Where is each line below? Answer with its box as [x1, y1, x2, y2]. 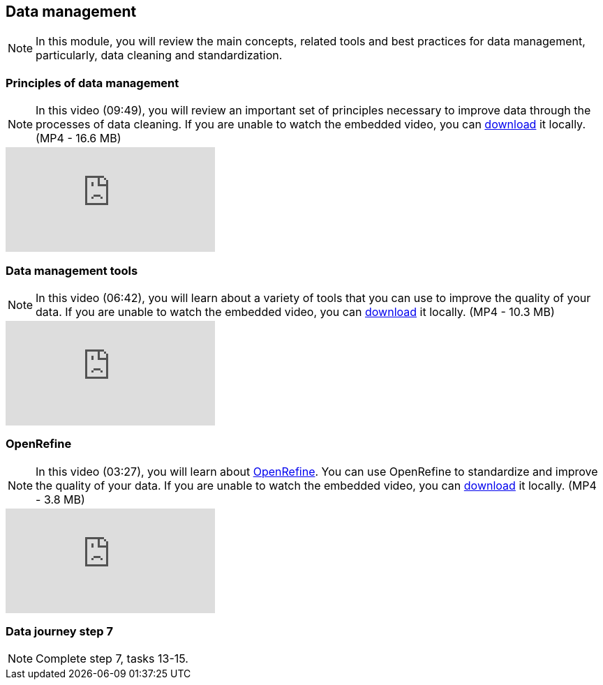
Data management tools [6, 263, 138, 278]
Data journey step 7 [6, 624, 113, 639]
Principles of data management [6, 75, 179, 90]
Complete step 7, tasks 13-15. [36, 652, 188, 666]
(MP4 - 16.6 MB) [36, 131, 121, 146]
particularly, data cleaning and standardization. [36, 48, 283, 63]
